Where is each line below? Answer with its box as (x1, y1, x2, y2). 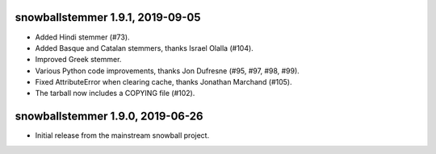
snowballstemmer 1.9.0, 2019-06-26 (15, 110, 203, 123)
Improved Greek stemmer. (35, 55, 122, 65)
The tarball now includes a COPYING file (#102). (35, 89, 195, 98)
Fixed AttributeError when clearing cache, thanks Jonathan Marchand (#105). (35, 77, 292, 87)
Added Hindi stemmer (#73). (35, 32, 130, 42)
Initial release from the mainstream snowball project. (35, 131, 210, 140)
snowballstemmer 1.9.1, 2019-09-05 (15, 10, 201, 24)
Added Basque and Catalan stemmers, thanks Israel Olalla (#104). (35, 43, 254, 52)
